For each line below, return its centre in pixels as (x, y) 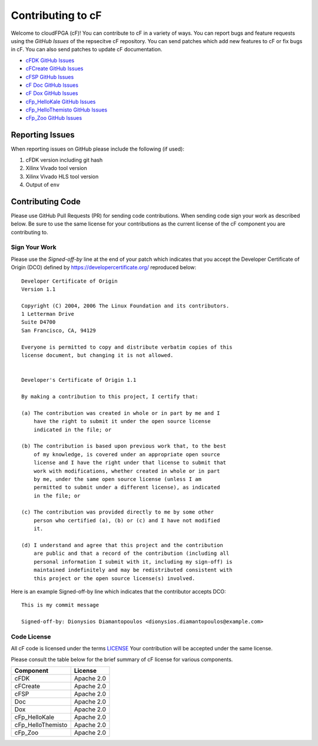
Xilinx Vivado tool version (57, 168)
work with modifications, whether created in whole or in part (127, 471)
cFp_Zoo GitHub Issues (54, 118)
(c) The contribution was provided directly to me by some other (118, 512)
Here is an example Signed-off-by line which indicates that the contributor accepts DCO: (118, 591)
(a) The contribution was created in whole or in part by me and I (121, 413)
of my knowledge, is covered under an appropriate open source (127, 454)
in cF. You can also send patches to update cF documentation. (87, 50)
